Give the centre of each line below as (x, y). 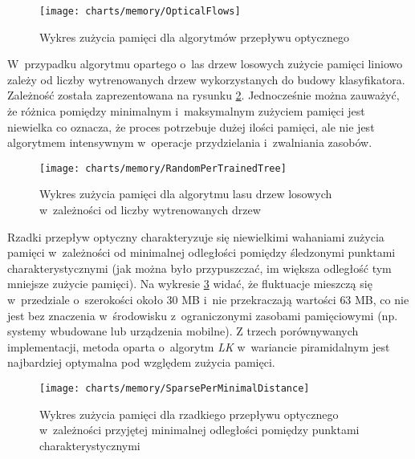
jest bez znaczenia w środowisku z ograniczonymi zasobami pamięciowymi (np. (203, 315)
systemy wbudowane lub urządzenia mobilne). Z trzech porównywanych (183, 331)
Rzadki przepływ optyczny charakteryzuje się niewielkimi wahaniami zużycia (196, 236)
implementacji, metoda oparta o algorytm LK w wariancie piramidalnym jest (199, 346)
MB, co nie (382, 300)
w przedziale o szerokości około (85, 300)
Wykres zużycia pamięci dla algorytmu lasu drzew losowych (186, 194)
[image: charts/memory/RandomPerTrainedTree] (163, 168)
